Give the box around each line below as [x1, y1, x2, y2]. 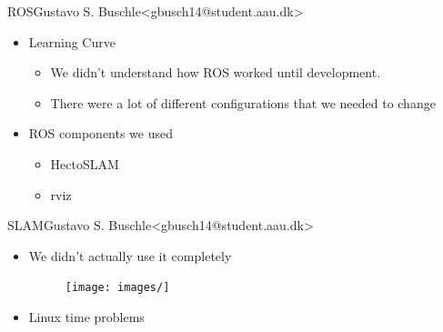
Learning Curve [28, 32, 116, 51]
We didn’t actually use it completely [28, 246, 232, 265]
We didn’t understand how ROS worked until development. [50, 63, 381, 82]
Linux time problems [28, 307, 145, 326]
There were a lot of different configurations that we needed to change [50, 93, 436, 112]
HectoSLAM [50, 154, 119, 173]
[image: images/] [65, 281, 170, 295]
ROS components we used [28, 124, 174, 143]
